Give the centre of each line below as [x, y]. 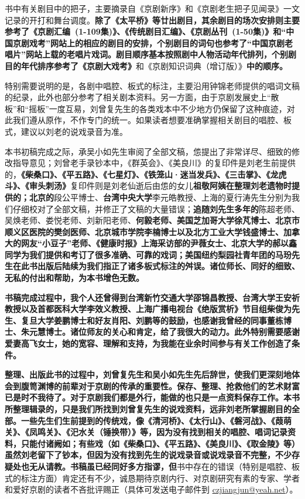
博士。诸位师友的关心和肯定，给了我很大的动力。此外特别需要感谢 [172, 332]
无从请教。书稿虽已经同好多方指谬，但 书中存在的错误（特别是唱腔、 [160, 466]
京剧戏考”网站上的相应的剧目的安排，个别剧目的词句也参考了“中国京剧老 [152, 43]
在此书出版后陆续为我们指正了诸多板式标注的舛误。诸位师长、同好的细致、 [156, 266]
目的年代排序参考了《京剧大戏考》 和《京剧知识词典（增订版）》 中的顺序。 [146, 65]
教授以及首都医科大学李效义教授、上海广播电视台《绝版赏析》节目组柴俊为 [148, 309]
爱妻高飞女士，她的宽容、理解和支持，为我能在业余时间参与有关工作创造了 [148, 343]
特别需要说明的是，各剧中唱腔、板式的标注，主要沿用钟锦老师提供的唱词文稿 [152, 85]
